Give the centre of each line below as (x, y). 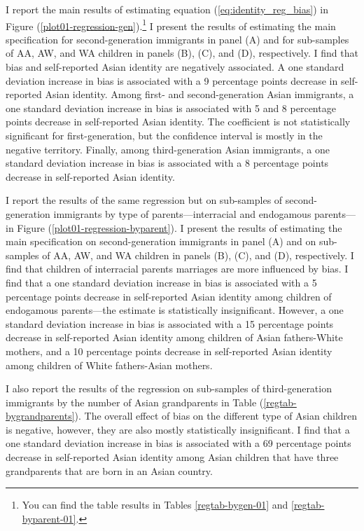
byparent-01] (49, 518)
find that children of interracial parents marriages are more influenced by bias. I (177, 269)
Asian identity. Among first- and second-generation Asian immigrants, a (199, 94)
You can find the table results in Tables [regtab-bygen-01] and (155, 505)
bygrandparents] (40, 416)
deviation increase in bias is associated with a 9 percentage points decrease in (172, 80)
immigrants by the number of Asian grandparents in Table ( (135, 402)
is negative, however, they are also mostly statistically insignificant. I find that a (178, 429)
